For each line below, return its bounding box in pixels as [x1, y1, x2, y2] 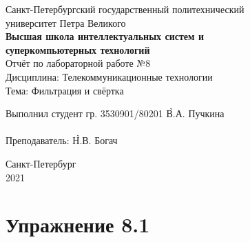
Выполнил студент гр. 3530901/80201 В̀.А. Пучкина [6, 106, 225, 121]
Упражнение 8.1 [6, 210, 150, 239]
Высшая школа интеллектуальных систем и [6, 29, 204, 43]
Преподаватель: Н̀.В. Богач [6, 133, 118, 148]
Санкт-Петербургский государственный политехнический [6, 2, 244, 16]
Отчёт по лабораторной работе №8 [6, 56, 151, 70]
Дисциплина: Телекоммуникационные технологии [6, 69, 213, 83]
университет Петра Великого [6, 15, 126, 30]
